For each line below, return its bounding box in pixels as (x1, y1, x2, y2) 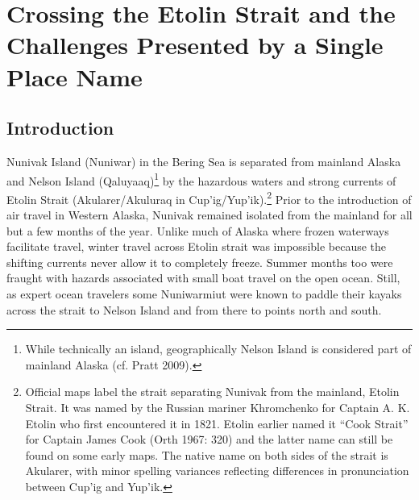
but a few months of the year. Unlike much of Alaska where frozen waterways (6, 222, 389, 239)
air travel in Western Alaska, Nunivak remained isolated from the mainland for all (6, 206, 413, 223)
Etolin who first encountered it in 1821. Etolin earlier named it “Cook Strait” (25, 415, 409, 431)
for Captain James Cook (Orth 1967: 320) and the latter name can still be (25, 431, 393, 448)
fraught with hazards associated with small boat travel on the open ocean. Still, (6, 269, 400, 286)
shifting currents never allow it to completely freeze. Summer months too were (6, 253, 393, 270)
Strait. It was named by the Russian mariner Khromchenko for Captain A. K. (25, 398, 410, 415)
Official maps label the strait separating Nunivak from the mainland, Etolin (25, 383, 400, 400)
